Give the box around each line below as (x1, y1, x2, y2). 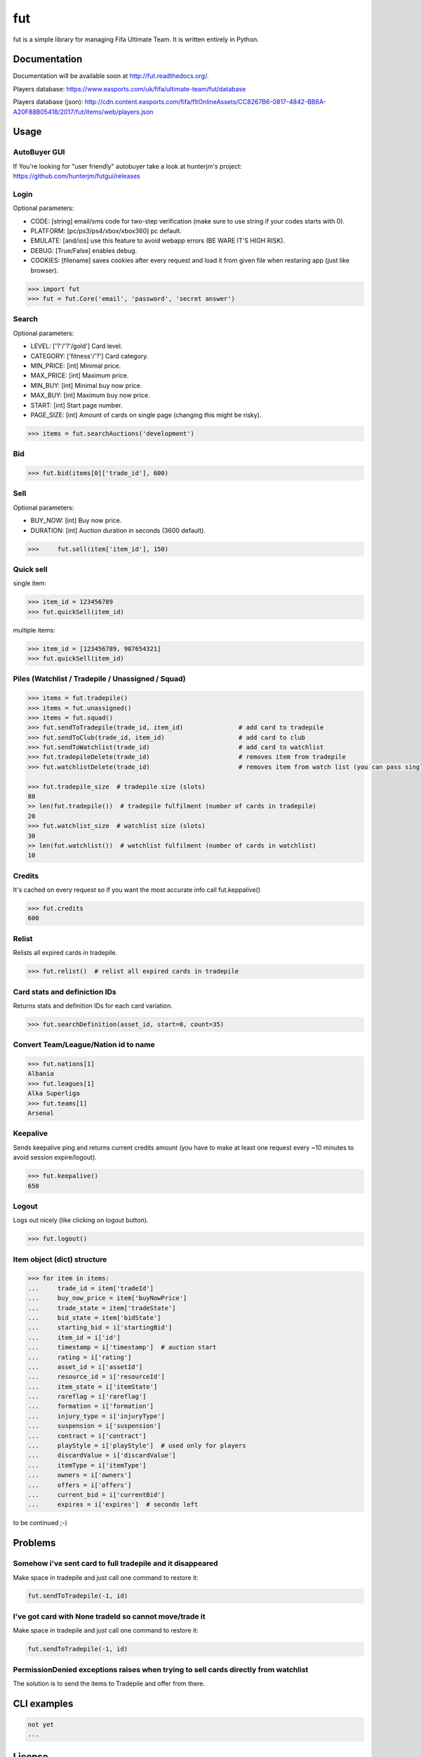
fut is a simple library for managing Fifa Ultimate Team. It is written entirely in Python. (13, 35, 260, 44)
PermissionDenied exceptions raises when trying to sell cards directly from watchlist (13, 1664, 309, 1674)
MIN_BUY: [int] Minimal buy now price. (30, 381, 142, 389)
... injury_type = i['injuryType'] (27, 1412, 165, 1420)
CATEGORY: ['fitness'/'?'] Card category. (30, 351, 149, 360)
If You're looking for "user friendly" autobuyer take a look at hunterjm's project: (13, 162, 242, 170)
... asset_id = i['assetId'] (27, 1363, 143, 1370)
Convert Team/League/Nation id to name (13, 1040, 155, 1050)
